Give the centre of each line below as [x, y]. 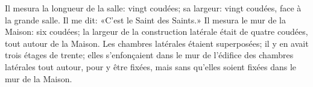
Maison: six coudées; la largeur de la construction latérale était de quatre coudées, [156, 31]
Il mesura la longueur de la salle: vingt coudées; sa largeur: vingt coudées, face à [153, 8]
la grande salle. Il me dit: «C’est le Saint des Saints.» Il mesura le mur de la [145, 19]
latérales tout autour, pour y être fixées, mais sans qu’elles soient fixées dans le [151, 66]
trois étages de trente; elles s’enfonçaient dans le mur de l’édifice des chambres [149, 55]
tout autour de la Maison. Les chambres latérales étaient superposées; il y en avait [157, 43]
